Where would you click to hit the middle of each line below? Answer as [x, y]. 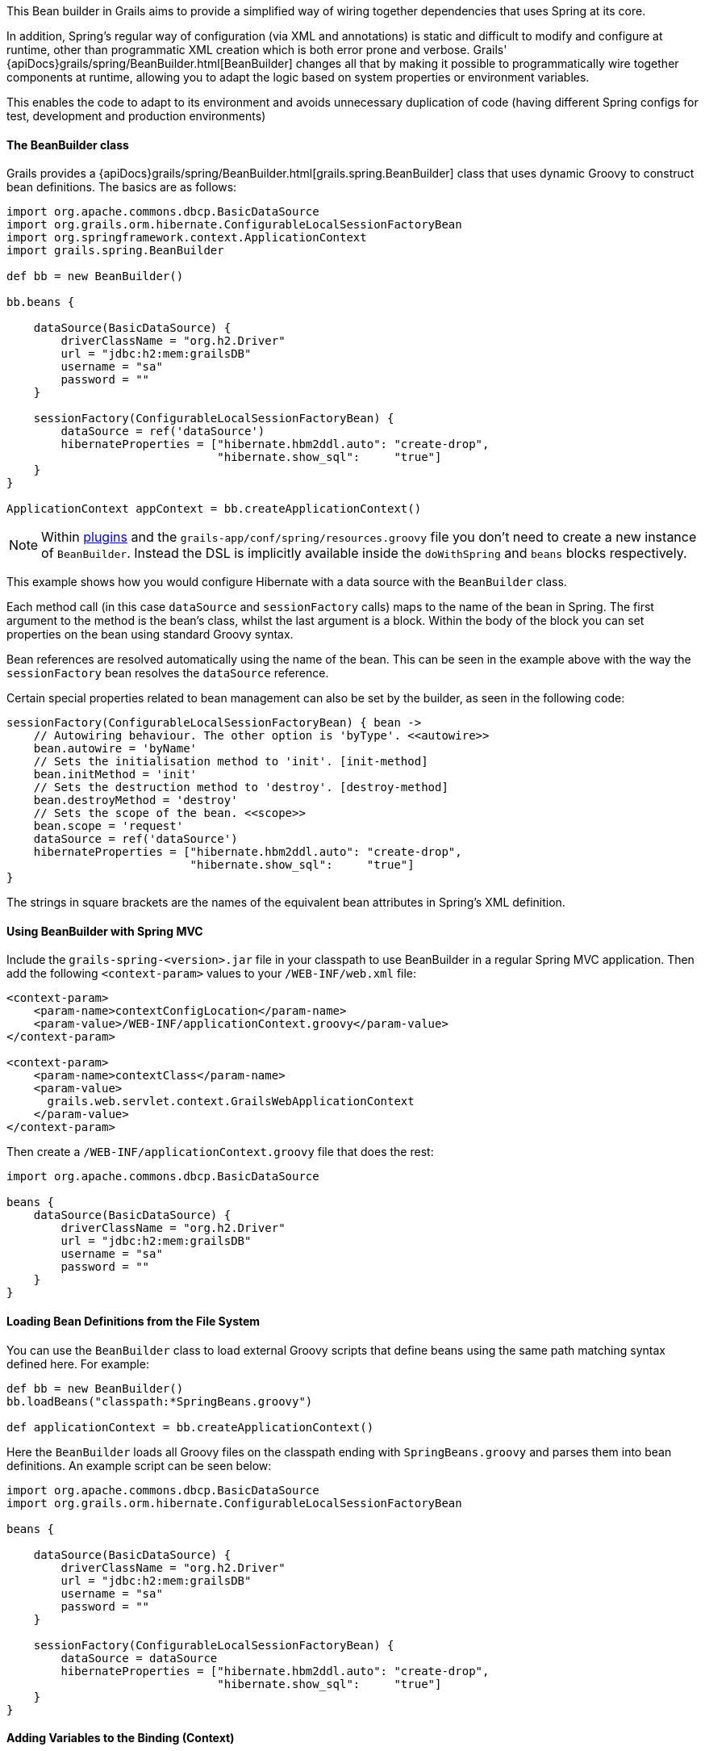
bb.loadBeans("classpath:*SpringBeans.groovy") [160, 1401]
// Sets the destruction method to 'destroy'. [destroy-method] [241, 788]
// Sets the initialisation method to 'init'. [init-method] [231, 762]
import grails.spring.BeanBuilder [115, 251]
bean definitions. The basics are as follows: [122, 187]
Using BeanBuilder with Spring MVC [105, 931]
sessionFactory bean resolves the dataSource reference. [168, 673]
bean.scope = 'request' [108, 826]
